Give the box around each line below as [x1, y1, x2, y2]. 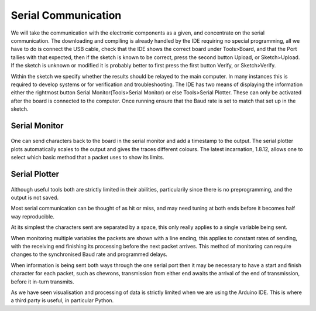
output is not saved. [11, 194, 59, 201]
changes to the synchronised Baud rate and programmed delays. [11, 251, 168, 258]
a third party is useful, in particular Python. [11, 297, 114, 304]
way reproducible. [11, 213, 55, 220]
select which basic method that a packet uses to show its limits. [11, 154, 164, 161]
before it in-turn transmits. [11, 278, 74, 285]
